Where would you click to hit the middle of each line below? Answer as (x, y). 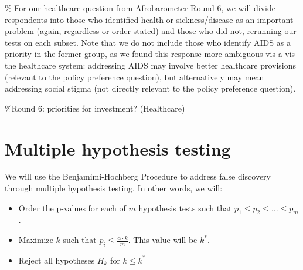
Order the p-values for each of (72, 207)
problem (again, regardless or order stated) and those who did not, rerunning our (151, 31)
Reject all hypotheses (57, 260)
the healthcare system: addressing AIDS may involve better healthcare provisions (151, 65)
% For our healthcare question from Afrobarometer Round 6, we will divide (140, 8)
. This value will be (163, 240)
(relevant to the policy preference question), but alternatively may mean (135, 77)
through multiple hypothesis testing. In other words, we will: (114, 188)
